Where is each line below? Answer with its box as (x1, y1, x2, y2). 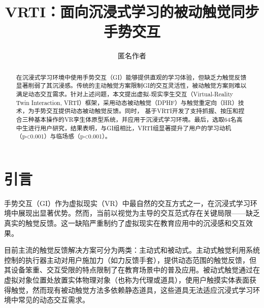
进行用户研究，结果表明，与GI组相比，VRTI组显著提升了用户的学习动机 (28, 123, 232, 132)
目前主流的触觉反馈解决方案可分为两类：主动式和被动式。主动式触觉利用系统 (4, 245, 260, 255)
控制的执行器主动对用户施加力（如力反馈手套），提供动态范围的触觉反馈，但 (4, 254, 256, 265)
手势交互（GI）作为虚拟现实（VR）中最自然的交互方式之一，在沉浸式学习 (4, 197, 250, 208)
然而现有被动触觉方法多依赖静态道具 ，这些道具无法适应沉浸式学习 (32, 284, 253, 295)
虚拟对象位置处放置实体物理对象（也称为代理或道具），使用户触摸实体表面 (4, 275, 249, 285)
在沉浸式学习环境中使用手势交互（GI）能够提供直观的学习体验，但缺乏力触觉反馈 (16, 73, 247, 81)
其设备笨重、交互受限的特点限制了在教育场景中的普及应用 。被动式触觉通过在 (4, 264, 260, 275)
